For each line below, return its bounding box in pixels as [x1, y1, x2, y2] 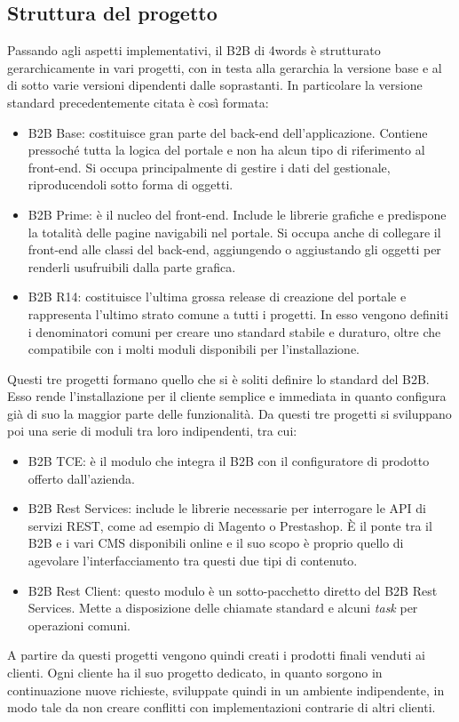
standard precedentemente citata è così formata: [7, 92, 269, 111]
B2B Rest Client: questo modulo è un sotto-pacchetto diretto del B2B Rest [28, 581, 438, 599]
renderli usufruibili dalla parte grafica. [28, 257, 236, 276]
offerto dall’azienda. [28, 469, 136, 487]
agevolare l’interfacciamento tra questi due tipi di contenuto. [28, 551, 358, 570]
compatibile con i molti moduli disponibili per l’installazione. [28, 340, 360, 358]
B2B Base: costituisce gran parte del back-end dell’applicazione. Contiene [28, 123, 428, 141]
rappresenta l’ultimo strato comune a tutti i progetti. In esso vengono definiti [28, 304, 448, 323]
